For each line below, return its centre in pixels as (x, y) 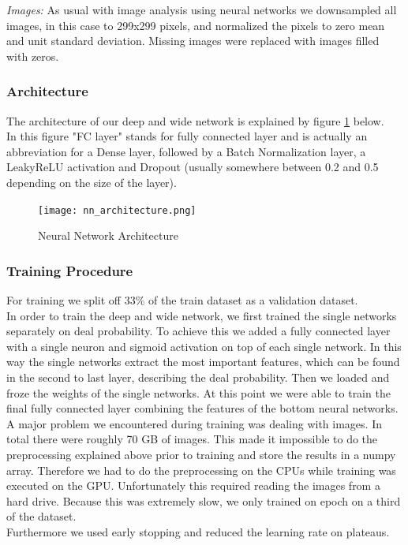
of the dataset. (41, 516)
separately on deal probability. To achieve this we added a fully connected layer (198, 331)
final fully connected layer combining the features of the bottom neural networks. (202, 408)
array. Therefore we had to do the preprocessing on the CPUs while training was (201, 470)
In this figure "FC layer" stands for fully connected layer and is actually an (187, 136)
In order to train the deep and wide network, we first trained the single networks (202, 315)
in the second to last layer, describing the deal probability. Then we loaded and (198, 377)
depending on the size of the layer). (92, 182)
